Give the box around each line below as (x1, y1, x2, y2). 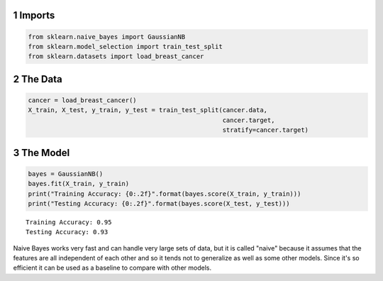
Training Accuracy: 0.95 (26, 218, 112, 226)
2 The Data (13, 73, 63, 85)
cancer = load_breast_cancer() (28, 96, 138, 104)
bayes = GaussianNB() (28, 170, 104, 177)
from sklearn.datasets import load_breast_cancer (28, 53, 204, 60)
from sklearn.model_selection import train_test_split (28, 43, 223, 50)
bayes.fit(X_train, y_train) (28, 180, 130, 188)
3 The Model (13, 146, 70, 159)
